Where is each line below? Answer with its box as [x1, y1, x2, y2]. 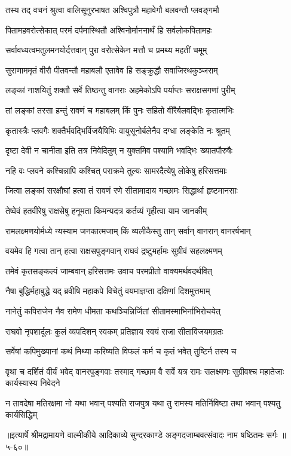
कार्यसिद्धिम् [5, 408, 38, 421]
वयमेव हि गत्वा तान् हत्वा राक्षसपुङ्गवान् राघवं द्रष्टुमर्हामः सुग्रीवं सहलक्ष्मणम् [5, 244, 222, 257]
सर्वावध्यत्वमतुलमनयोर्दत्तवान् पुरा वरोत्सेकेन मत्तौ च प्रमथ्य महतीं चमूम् [5, 44, 207, 56]
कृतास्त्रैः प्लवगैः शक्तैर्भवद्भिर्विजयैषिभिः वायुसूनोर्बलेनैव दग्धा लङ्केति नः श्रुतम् [5, 124, 230, 136]
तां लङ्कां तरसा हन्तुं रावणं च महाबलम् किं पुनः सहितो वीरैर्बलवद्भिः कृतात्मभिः [5, 103, 234, 116]
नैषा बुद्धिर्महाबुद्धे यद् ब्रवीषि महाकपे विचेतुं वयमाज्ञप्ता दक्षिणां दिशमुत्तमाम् [5, 284, 210, 297]
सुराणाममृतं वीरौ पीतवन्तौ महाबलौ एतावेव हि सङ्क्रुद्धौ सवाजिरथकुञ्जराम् [5, 63, 218, 76]
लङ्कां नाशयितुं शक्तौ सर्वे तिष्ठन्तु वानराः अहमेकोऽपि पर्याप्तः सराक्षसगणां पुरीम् [5, 84, 235, 96]
